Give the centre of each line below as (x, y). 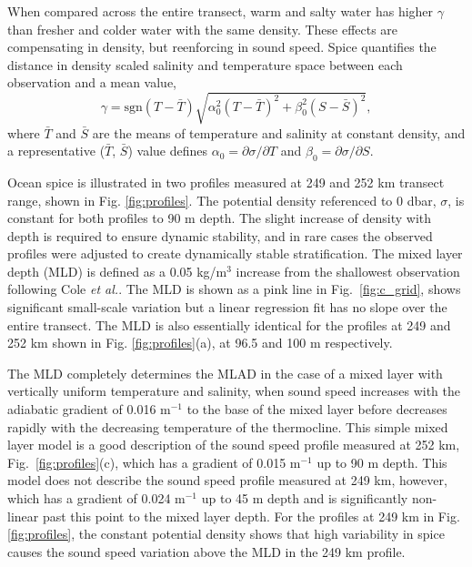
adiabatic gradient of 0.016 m (89, 409)
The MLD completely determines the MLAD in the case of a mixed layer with (225, 373)
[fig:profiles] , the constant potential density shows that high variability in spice (226, 534)
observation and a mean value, (92, 82)
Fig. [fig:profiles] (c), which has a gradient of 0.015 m (154, 462)
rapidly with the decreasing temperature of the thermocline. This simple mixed (228, 426)
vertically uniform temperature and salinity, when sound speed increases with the (234, 391)
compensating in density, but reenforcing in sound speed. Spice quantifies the (222, 47)
